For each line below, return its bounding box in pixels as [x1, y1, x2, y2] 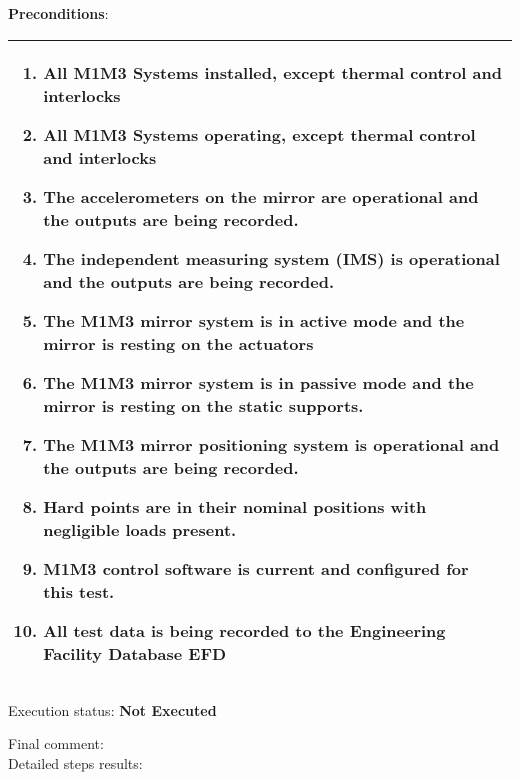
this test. [43, 579, 115, 603]
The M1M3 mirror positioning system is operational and [43, 432, 500, 456]
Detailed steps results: [8, 752, 143, 773]
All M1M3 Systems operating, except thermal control [43, 122, 476, 146]
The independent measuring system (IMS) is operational [43, 246, 500, 270]
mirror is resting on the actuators [43, 331, 314, 355]
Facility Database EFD [43, 641, 227, 665]
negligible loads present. [43, 517, 237, 541]
